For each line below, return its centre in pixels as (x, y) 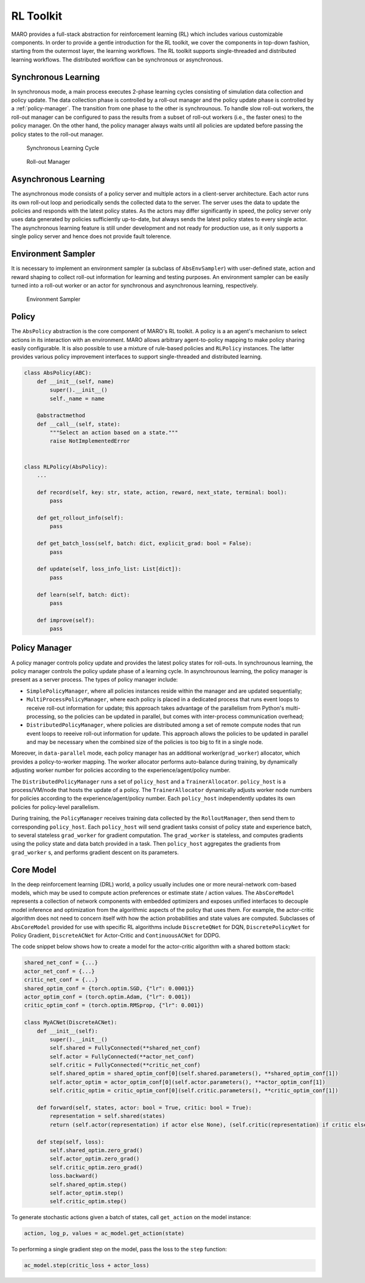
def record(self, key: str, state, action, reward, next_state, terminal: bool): (162, 492)
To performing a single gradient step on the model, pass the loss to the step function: (119, 1249)
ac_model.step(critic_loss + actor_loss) (87, 1265)
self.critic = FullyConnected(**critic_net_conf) (125, 1065)
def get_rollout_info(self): (80, 518)
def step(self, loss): (71, 1142)
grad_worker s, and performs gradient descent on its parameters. (95, 852)
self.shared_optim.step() (88, 1184)
